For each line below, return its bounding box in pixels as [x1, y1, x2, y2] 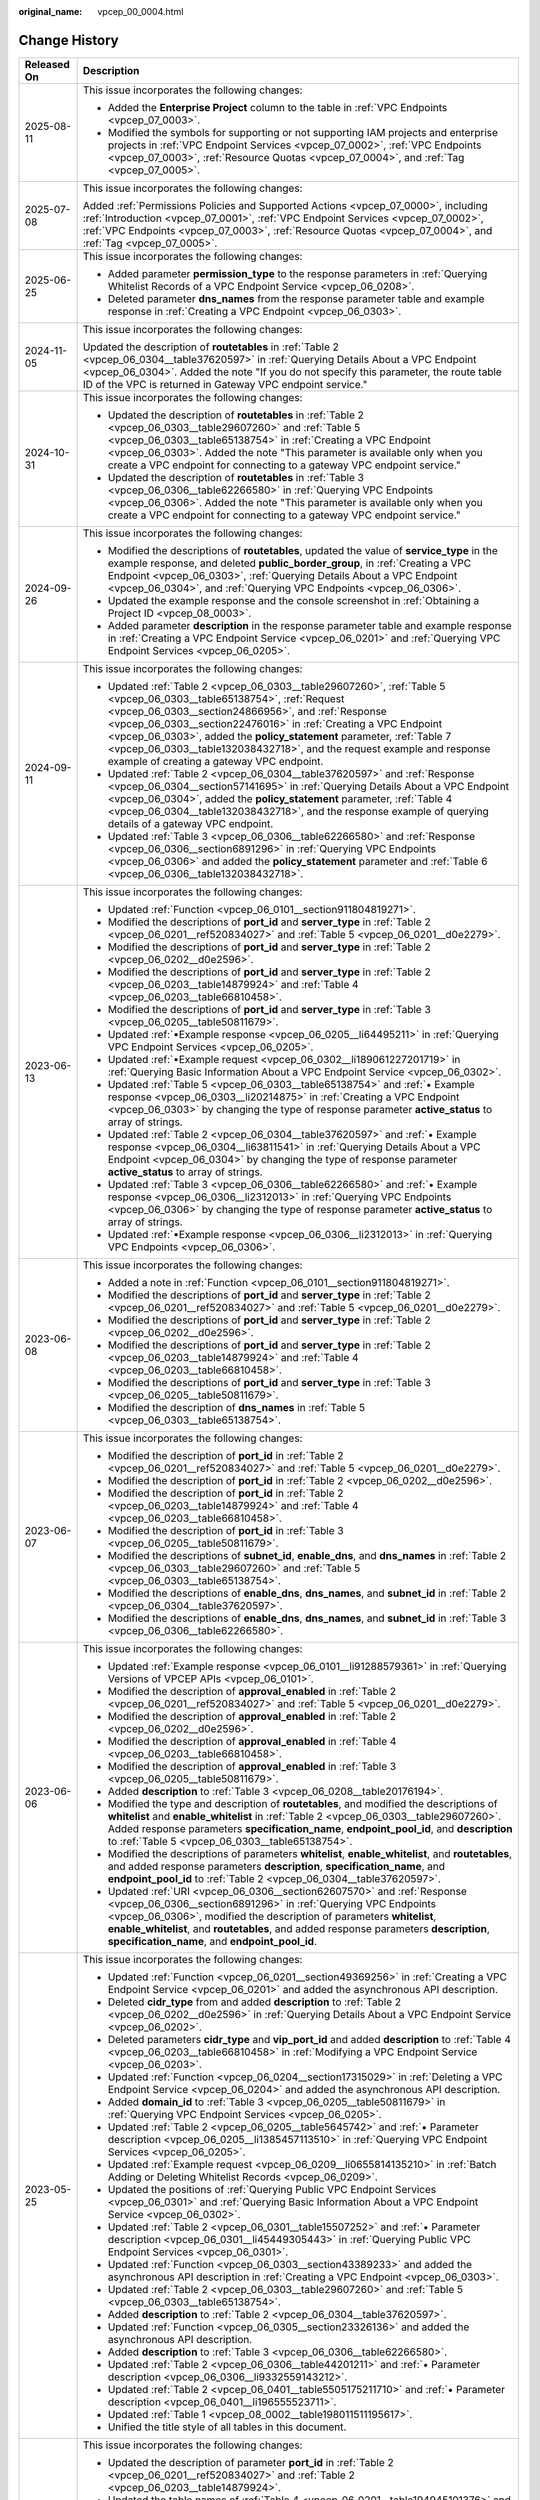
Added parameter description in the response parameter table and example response [107, 618, 512, 632]
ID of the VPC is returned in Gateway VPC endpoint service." [82, 377, 368, 391]
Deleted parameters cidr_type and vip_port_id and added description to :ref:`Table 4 [107, 2032, 512, 2046]
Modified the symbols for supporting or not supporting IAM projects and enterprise [107, 125, 499, 139]
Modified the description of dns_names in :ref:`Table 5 [107, 1400, 365, 1414]
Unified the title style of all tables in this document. [107, 2420, 347, 2434]
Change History [18, 31, 119, 49]
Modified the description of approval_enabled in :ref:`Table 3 [107, 1759, 397, 1773]
